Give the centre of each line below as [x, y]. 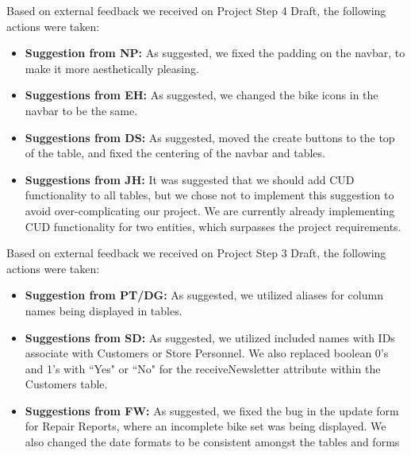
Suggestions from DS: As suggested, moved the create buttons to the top [210, 137]
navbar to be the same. [81, 110]
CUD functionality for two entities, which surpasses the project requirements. [213, 226]
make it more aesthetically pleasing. [112, 68]
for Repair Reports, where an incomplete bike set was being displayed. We [205, 426]
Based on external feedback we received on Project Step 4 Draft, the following [196, 10]
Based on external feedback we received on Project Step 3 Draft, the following [196, 253]
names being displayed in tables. [104, 310]
